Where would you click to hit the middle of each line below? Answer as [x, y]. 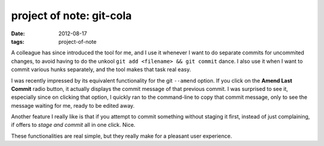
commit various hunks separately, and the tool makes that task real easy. [101, 69]
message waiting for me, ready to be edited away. [73, 105]
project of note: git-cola [71, 16]
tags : [18, 41]
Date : [18, 34]
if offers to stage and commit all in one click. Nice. [73, 125]
